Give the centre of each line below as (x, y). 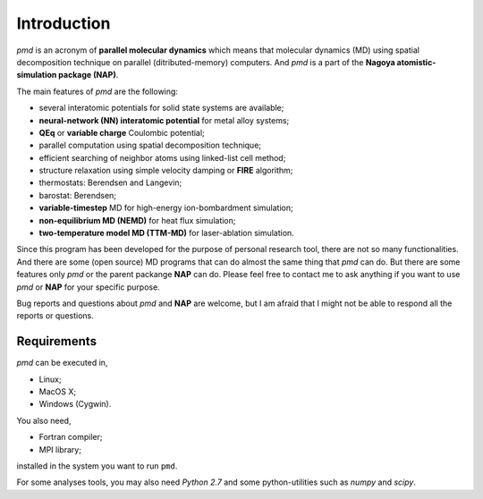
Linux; (50, 379)
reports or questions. (55, 316)
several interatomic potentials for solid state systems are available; (161, 108)
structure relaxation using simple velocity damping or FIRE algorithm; (166, 171)
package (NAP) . (89, 75)
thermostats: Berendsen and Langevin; (110, 182)
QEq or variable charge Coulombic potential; (122, 132)
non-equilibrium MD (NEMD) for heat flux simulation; (137, 220)
